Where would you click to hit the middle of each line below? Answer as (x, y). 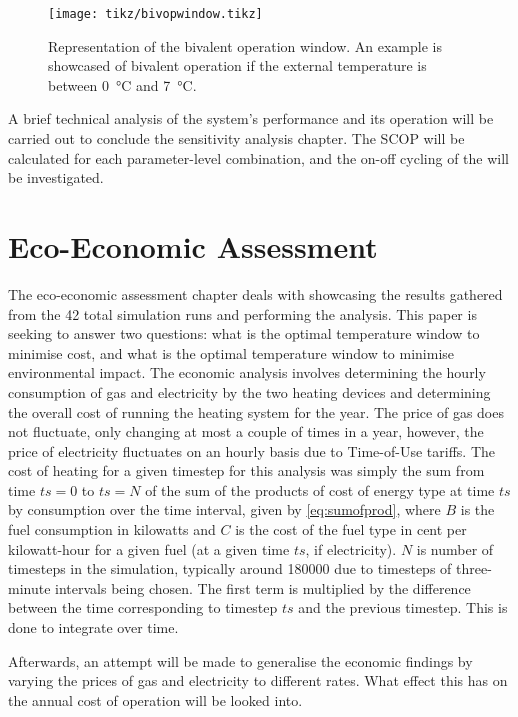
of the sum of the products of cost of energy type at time (320, 489)
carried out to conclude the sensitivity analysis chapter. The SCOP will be (236, 138)
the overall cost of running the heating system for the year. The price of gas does (256, 411)
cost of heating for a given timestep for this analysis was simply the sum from (246, 470)
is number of (455, 548)
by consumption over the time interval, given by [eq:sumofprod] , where (224, 509)
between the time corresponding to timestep (143, 607)
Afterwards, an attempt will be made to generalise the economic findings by (240, 660)
